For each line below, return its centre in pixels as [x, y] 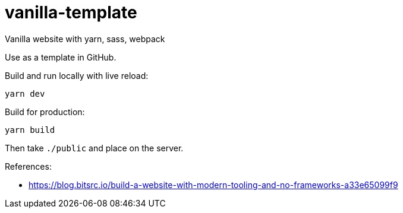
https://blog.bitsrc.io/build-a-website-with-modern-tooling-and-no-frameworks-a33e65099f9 [213, 185]
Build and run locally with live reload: [77, 75]
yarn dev [25, 93]
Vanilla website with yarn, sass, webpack [85, 39]
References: [28, 166]
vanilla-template [71, 12]
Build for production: [45, 112]
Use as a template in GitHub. [61, 57]
